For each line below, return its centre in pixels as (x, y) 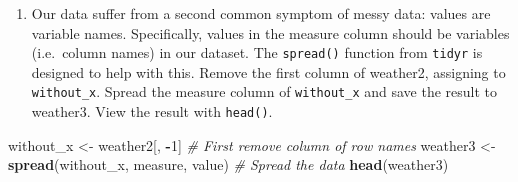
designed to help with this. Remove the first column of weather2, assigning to (268, 71)
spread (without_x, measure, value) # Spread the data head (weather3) (228, 164)
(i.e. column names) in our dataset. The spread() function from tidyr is (257, 52)
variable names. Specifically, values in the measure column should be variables (270, 32)
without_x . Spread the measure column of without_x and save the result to (264, 91)
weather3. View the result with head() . (152, 111)
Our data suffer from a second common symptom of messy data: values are (261, 13)
